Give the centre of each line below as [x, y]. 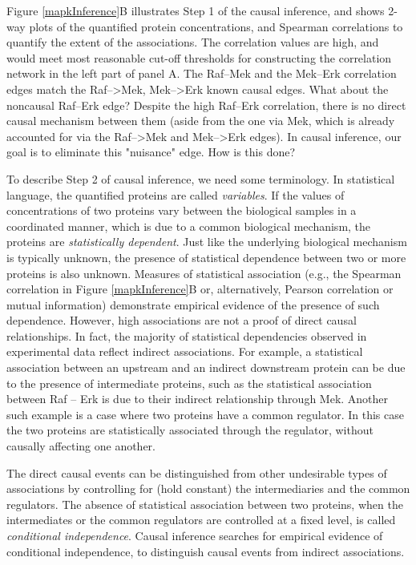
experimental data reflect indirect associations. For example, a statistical [185, 351]
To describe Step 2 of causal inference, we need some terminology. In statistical [201, 178]
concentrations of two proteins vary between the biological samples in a [182, 210]
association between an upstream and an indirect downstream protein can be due [206, 367]
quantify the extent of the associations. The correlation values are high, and [193, 42]
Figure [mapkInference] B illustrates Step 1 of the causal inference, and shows [196, 10]
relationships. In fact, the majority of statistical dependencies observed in [187, 335]
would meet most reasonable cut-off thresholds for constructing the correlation [199, 57]
